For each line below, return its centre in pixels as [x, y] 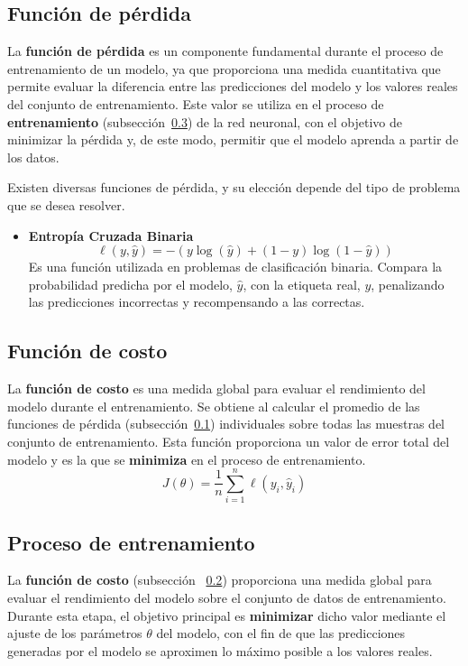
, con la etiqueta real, [302, 284]
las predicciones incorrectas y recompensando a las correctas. [197, 302]
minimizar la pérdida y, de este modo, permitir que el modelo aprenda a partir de [233, 139]
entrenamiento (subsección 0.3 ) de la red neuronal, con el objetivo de [205, 121]
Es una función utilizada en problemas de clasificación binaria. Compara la [235, 267]
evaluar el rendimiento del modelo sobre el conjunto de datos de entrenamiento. [227, 598]
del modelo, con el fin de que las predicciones [281, 633]
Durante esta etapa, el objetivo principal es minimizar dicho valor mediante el [227, 615]
